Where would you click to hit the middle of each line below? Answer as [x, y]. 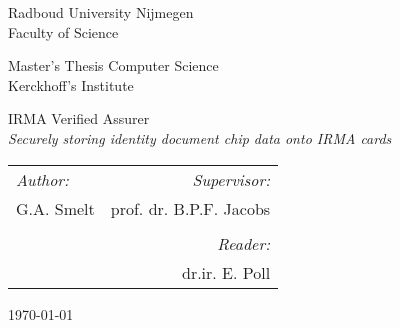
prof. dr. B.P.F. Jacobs [190, 208]
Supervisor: [231, 179]
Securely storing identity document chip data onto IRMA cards [200, 137]
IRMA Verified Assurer [79, 118]
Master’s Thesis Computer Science [113, 65]
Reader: [244, 243]
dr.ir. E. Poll [226, 272]
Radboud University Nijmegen [101, 12]
